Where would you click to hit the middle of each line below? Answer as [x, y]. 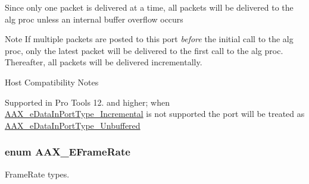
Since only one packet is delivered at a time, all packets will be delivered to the [149, 7]
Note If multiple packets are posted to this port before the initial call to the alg [149, 39]
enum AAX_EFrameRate [68, 152]
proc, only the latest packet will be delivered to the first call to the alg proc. [144, 50]
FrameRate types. [37, 174]
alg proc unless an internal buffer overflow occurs [94, 19]
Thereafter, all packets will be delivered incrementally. [104, 62]
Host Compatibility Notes [52, 82]
